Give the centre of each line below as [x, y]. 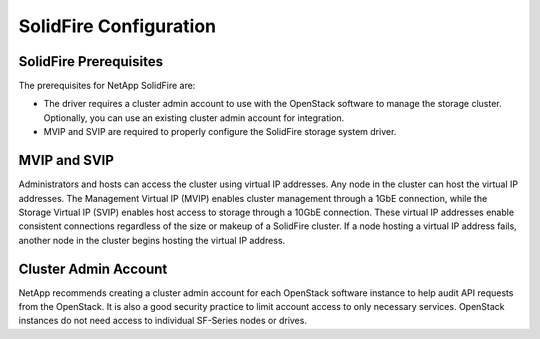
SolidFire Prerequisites [91, 61]
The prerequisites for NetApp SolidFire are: [107, 86]
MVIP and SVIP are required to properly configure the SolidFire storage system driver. [220, 132]
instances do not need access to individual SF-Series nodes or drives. [162, 321]
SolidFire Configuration [117, 26]
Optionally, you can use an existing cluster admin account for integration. [194, 117]
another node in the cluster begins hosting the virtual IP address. [152, 240]
